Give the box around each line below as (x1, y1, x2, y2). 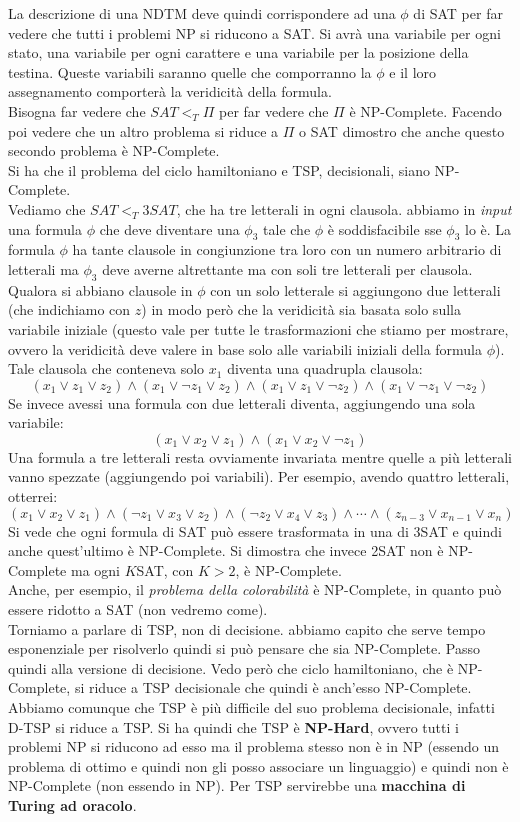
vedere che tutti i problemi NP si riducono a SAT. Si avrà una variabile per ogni (8, 22, 501, 43)
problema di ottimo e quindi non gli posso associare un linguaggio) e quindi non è (8, 755, 509, 776)
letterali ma (8, 258, 79, 279)
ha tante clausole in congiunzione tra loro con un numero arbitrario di (72, 239, 502, 260)
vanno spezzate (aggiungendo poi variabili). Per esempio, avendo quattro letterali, (8, 466, 510, 487)
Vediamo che (8, 198, 86, 219)
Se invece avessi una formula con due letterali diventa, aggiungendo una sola (8, 392, 476, 413)
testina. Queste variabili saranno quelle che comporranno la (8, 61, 372, 82)
